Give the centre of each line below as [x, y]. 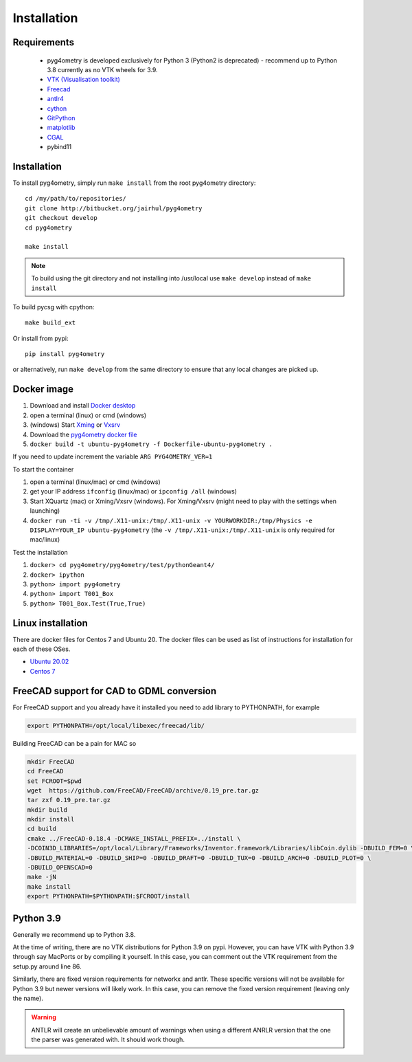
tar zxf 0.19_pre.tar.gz [69, 800]
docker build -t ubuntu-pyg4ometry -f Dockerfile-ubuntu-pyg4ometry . [151, 444]
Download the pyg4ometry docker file [83, 434]
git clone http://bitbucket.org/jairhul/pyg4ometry [114, 208]
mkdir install [51, 819]
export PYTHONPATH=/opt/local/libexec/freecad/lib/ [116, 726]
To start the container [43, 469]
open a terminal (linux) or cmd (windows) [88, 415]
